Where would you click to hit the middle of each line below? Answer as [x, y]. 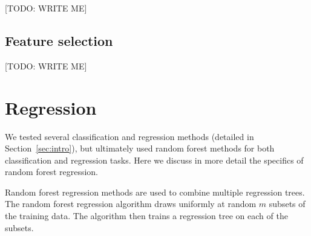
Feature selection [59, 40]
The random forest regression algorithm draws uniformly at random [131, 204]
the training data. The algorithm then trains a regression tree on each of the [146, 216]
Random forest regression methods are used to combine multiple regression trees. [155, 192]
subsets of [287, 204]
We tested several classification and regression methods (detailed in [129, 136]
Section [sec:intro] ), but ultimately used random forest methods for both [140, 148]
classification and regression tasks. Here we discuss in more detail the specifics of [154, 160]
